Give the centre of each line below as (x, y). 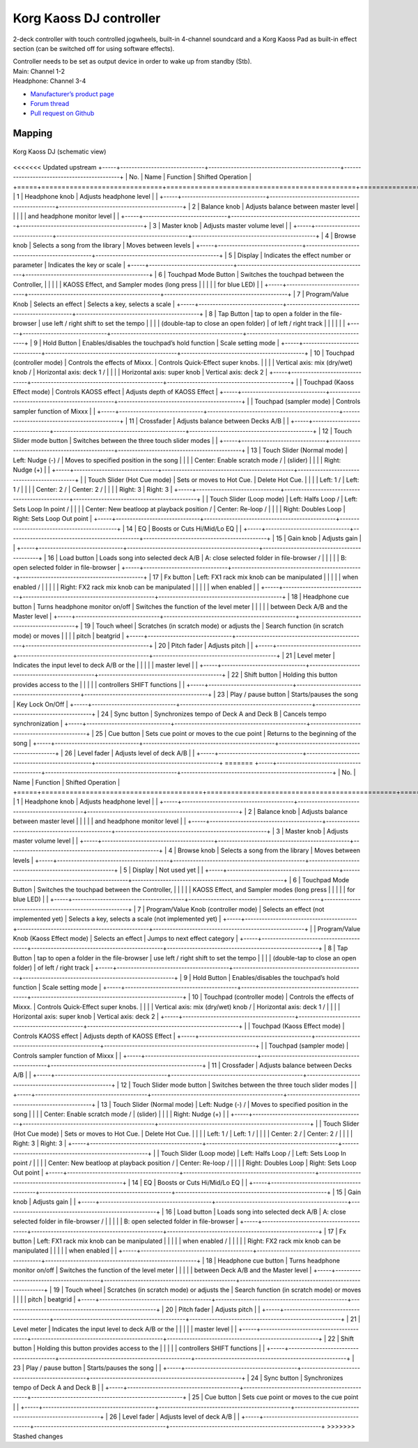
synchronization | (38, 724)
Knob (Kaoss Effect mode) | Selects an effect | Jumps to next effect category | (125, 938)
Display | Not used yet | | (168, 870)
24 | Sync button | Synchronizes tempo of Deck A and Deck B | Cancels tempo (214, 714)
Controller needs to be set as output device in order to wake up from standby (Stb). (132, 61)
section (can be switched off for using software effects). (94, 48)
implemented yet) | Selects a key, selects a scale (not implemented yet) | (117, 919)
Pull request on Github (62, 113)
